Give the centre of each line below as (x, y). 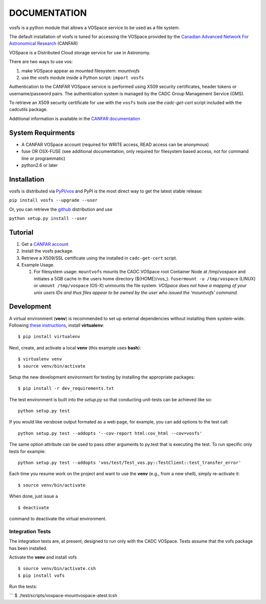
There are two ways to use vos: (41, 62)
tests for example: (27, 451)
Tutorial (21, 232)
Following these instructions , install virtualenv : (57, 325)
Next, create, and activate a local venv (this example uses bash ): (75, 347)
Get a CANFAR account (45, 244)
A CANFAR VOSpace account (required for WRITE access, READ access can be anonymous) (115, 144)
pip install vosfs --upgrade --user (53, 200)
